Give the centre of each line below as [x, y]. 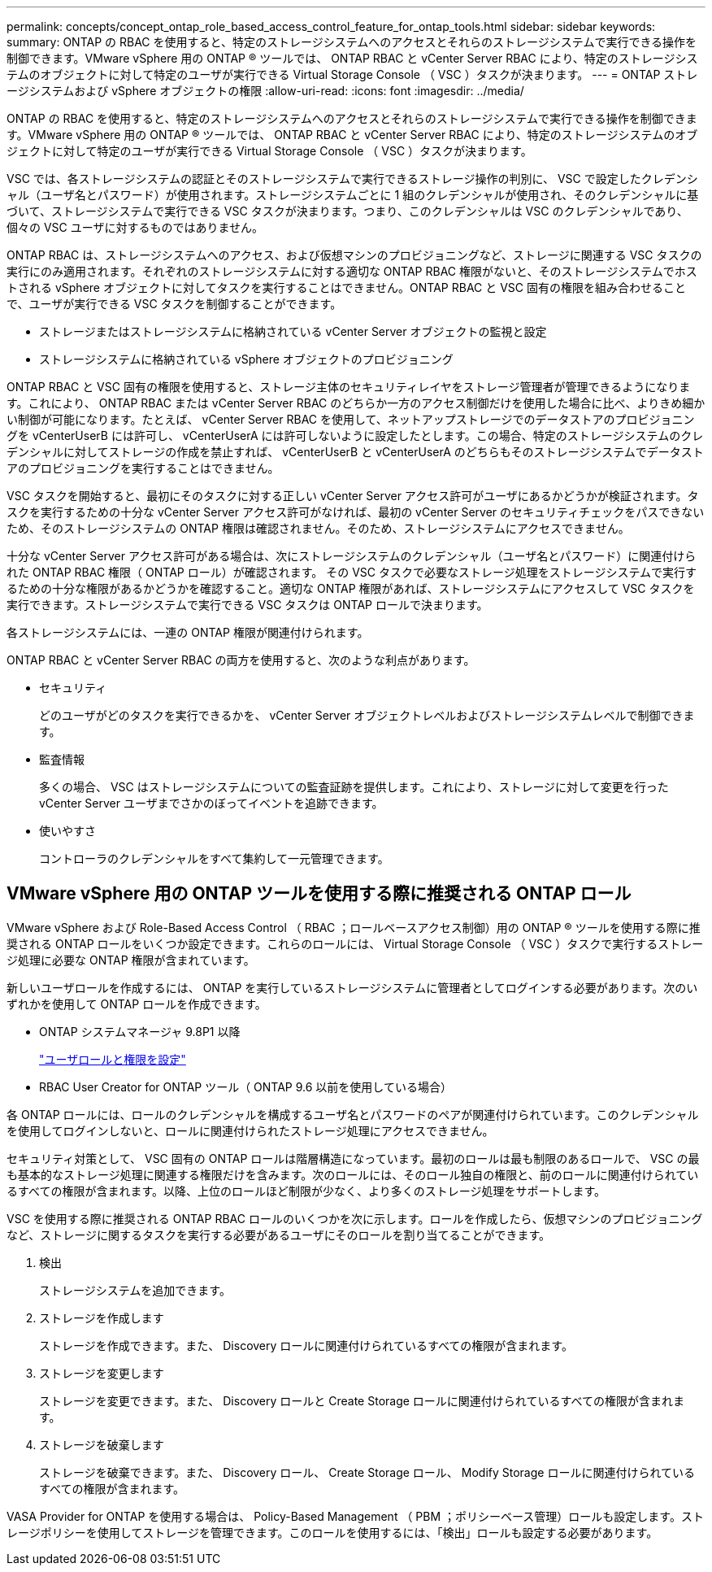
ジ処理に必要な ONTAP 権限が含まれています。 [131, 960]
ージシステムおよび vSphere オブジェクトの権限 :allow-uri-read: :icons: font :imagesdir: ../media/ [265, 91]
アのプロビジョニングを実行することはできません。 [143, 468]
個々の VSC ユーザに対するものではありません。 [135, 227]
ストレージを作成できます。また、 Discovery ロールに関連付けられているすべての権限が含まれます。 [306, 1345]
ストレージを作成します [102, 1317]
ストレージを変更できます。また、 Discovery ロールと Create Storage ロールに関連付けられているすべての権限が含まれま [362, 1400]
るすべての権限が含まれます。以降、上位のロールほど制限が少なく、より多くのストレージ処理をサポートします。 [306, 1191]
